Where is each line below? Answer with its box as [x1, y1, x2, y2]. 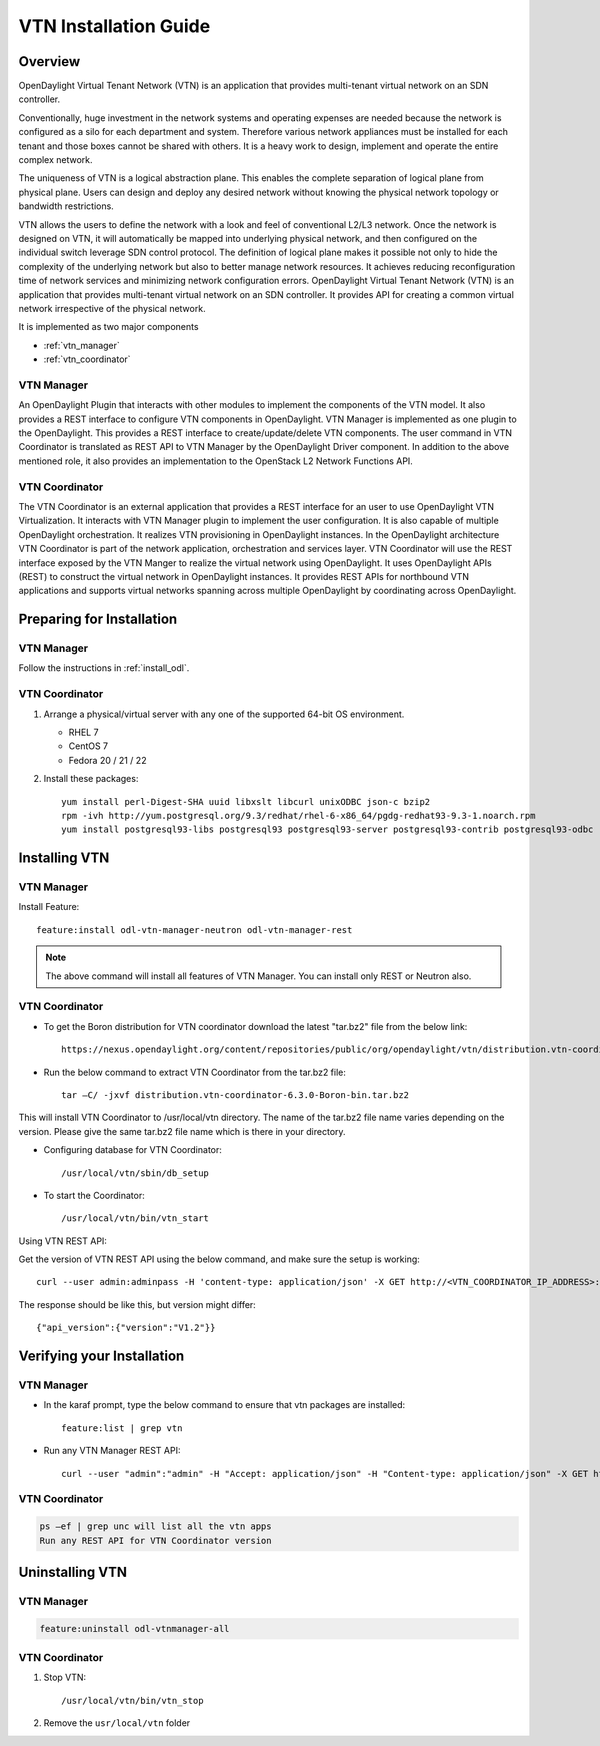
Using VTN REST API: [18, 1235, 107, 1247]
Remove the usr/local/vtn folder [43, 1717, 191, 1729]
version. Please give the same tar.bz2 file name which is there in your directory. [18, 1125, 346, 1137]
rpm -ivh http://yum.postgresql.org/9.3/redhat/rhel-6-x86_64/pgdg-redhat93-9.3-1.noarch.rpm [61, 810, 536, 821]
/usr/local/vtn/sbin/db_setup [61, 1167, 210, 1179]
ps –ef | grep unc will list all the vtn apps [39, 1521, 272, 1532]
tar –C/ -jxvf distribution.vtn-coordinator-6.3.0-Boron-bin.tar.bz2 [61, 1089, 410, 1100]
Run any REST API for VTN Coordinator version [39, 1535, 272, 1546]
